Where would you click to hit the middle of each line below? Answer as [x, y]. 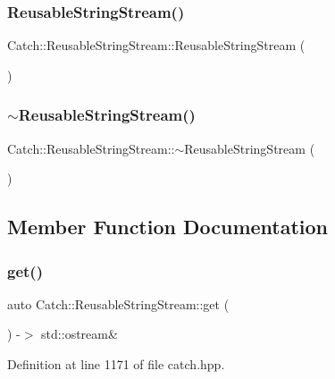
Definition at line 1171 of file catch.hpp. [116, 364]
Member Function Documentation [168, 227]
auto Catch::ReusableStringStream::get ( [118, 303]
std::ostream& [80, 334]
